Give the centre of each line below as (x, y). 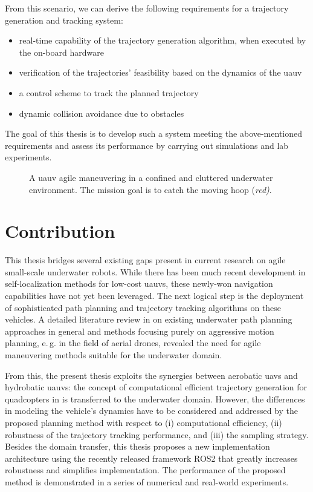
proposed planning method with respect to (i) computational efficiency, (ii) (144, 422)
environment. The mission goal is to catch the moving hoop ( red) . (150, 189)
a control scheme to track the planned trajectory (109, 92)
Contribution (60, 231)
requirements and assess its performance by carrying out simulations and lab (147, 145)
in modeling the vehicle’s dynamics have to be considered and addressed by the (151, 411)
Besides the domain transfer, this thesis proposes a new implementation (137, 446)
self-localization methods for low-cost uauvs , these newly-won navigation (139, 284)
